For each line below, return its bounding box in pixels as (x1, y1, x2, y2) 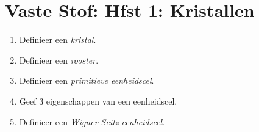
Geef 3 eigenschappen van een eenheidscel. (19, 94, 177, 107)
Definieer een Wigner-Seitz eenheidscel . (19, 115, 165, 128)
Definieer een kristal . (19, 33, 96, 46)
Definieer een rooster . (19, 53, 99, 66)
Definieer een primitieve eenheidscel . (19, 74, 154, 87)
